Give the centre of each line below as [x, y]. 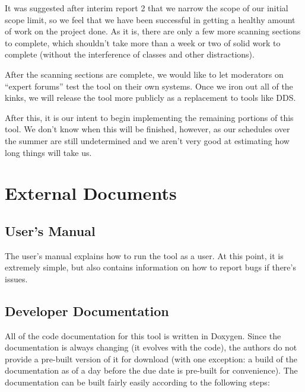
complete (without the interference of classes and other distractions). [130, 54]
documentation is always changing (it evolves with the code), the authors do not [151, 347]
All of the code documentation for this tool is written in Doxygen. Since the [143, 335]
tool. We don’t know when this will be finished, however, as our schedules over [147, 129]
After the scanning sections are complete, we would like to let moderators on [144, 74]
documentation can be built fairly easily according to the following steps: [137, 382]
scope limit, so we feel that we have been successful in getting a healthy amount [150, 19]
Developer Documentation [87, 310]
